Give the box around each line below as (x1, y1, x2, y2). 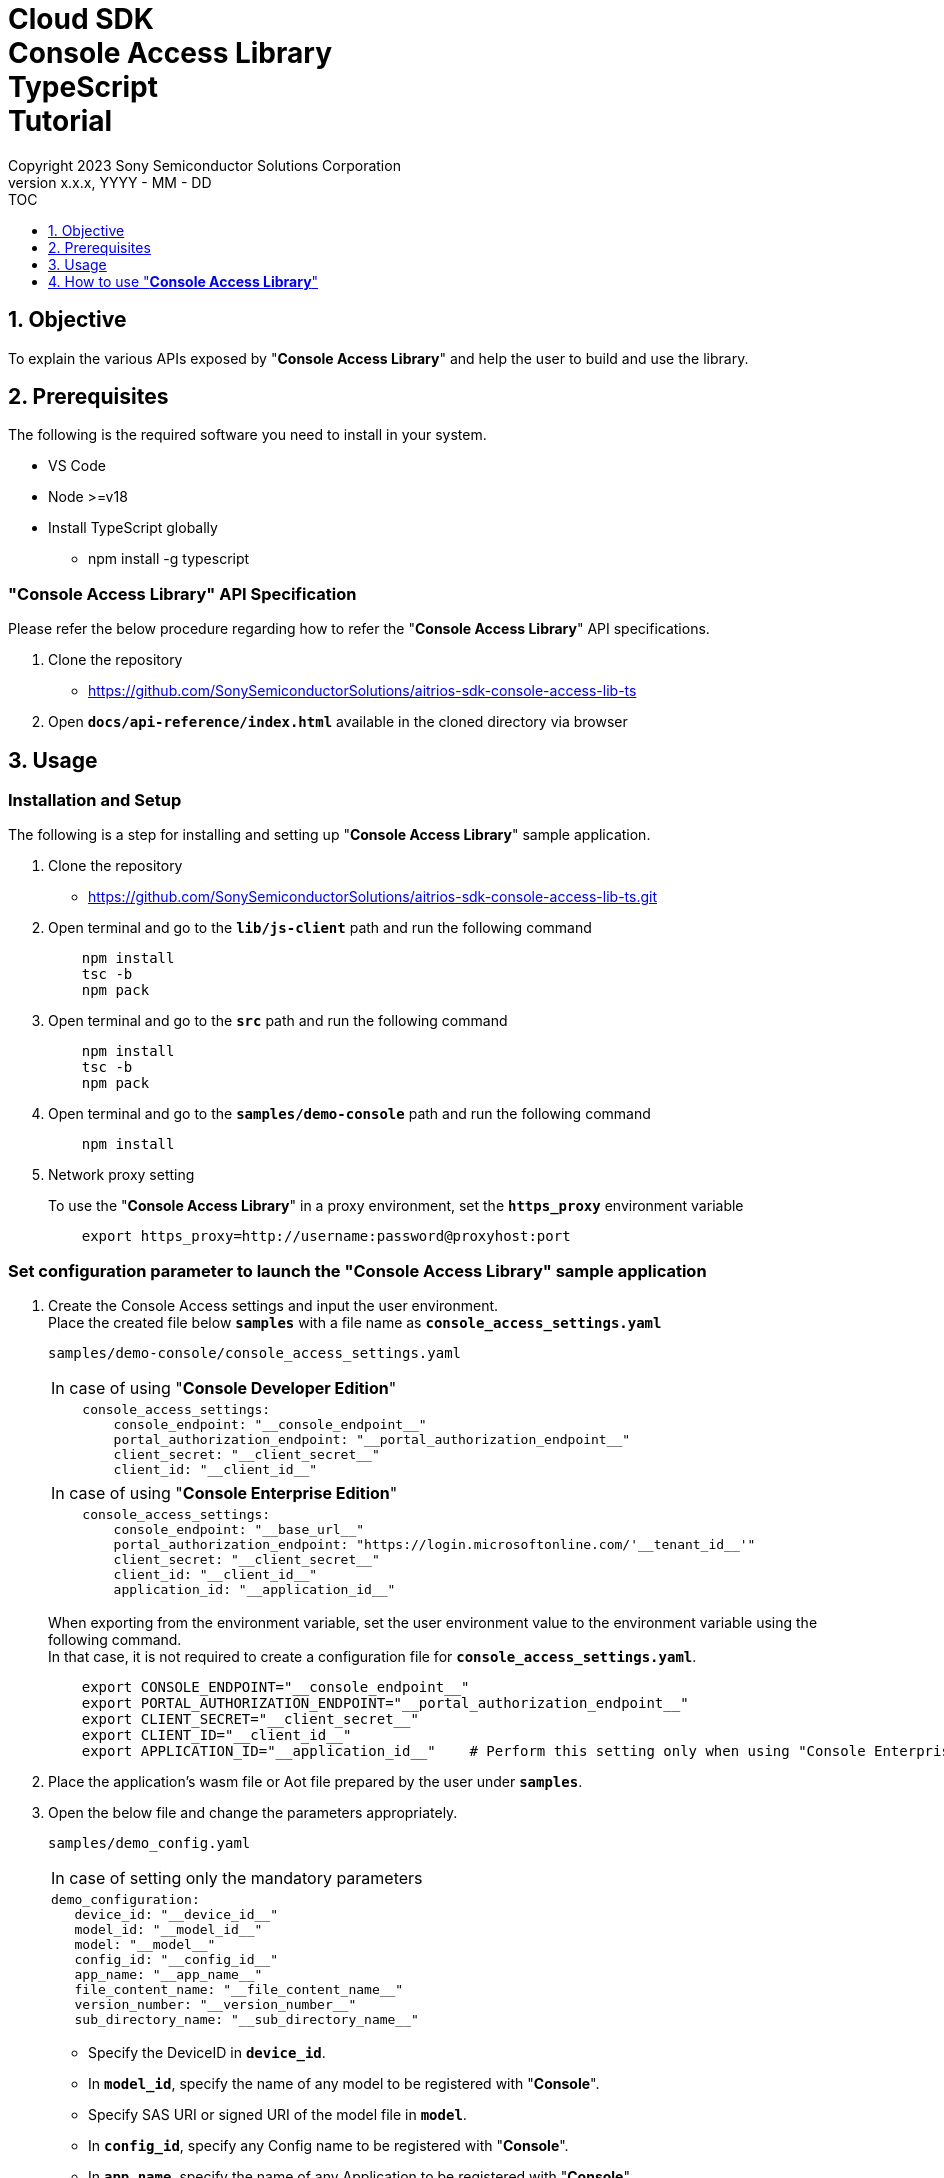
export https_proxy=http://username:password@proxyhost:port (81, 1228, 571, 1245)
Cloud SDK (8, 2, 154, 36)
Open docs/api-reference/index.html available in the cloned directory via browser (48, 713, 628, 731)
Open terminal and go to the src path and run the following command (48, 1012, 508, 1030)
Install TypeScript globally (48, 519, 218, 537)
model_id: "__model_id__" (74, 1922, 263, 1938)
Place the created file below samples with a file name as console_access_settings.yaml (48, 1314, 662, 1332)
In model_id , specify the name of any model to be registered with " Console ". (88, 2075, 600, 2093)
